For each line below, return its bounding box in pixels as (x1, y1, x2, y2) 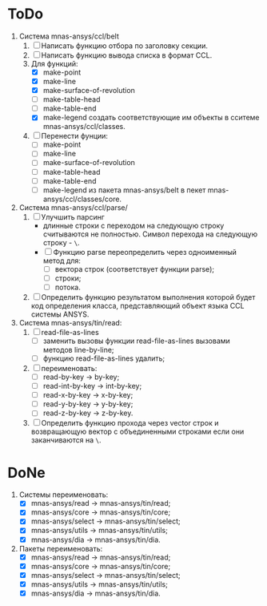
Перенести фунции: (41, 131, 109, 141)
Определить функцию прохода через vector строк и (41, 418, 219, 428)
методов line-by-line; (42, 345, 114, 354)
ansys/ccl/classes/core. (42, 194, 122, 204)
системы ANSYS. (30, 309, 90, 319)
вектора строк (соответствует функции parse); (54, 264, 215, 273)
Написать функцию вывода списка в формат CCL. (41, 50, 213, 60)
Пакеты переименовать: (18, 543, 103, 553)
